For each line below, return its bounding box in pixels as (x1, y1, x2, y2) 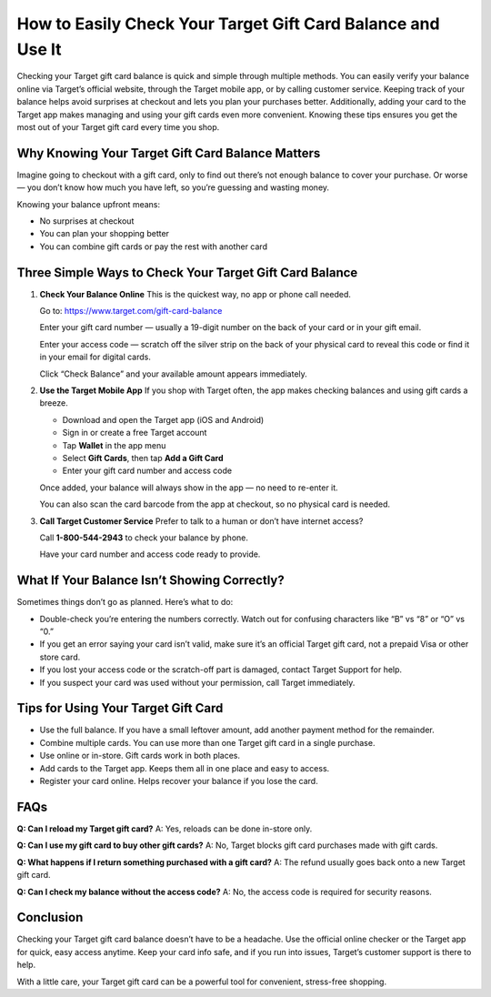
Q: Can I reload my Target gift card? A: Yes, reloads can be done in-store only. (16, 823, 313, 834)
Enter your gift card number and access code (62, 465, 232, 477)
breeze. (39, 398, 68, 408)
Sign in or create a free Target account (62, 428, 207, 438)
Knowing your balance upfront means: (16, 198, 161, 209)
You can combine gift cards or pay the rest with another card (39, 241, 268, 252)
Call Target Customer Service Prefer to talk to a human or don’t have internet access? (39, 515, 364, 527)
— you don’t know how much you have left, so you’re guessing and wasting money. (16, 182, 330, 193)
